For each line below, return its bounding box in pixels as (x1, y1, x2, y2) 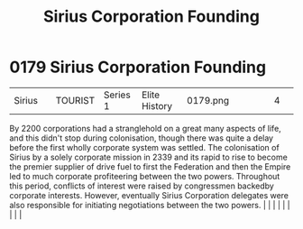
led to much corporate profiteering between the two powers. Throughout (9, 170, 280, 181)
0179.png (186, 94, 230, 106)
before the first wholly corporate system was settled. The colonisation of (9, 142, 280, 152)
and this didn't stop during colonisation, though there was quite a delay (9, 133, 273, 143)
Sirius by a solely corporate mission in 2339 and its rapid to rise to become (9, 151, 289, 162)
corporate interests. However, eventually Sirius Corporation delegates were (9, 189, 289, 200)
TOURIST (55, 94, 96, 106)
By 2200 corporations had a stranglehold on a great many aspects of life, (9, 123, 281, 133)
